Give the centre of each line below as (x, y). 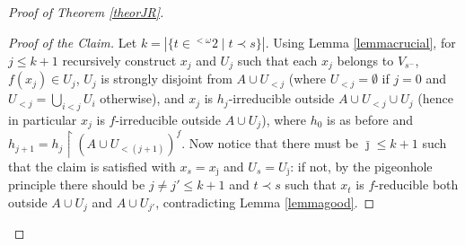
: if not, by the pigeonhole (361, 166)
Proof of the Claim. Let (73, 42)
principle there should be (77, 184)
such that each (277, 60)
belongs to (365, 60)
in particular (43, 119)
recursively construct (119, 60)
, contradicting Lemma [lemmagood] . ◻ (265, 202)
